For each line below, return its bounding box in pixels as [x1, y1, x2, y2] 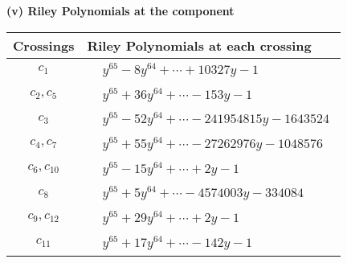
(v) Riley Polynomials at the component [6, 2, 235, 18]
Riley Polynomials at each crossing [87, 35, 312, 55]
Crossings [13, 35, 75, 55]
